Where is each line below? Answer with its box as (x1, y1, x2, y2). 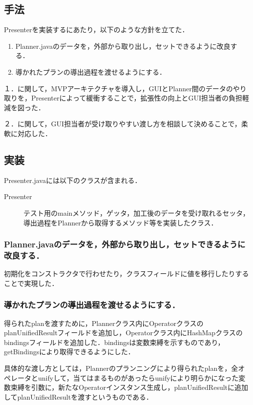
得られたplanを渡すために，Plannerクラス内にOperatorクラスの (4, 318, 204, 328)
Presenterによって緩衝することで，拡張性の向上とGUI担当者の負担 (31, 93, 242, 103)
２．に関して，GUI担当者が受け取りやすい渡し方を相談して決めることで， (4, 119, 241, 129)
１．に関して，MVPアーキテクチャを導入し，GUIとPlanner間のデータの (4, 83, 233, 93)
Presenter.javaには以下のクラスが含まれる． (4, 175, 142, 185)
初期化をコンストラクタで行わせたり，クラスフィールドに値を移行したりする (4, 268, 249, 279)
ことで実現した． (4, 278, 59, 288)
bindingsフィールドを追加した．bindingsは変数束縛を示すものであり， (4, 337, 225, 347)
